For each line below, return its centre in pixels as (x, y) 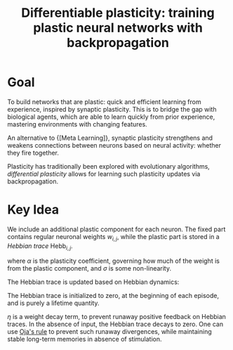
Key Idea (33, 210)
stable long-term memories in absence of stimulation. (85, 339)
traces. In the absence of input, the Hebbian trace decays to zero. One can (115, 324)
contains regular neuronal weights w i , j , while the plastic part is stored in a (113, 237)
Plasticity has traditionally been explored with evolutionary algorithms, (109, 166)
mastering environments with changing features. (77, 124)
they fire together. (33, 153)
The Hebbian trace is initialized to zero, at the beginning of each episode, (113, 296)
